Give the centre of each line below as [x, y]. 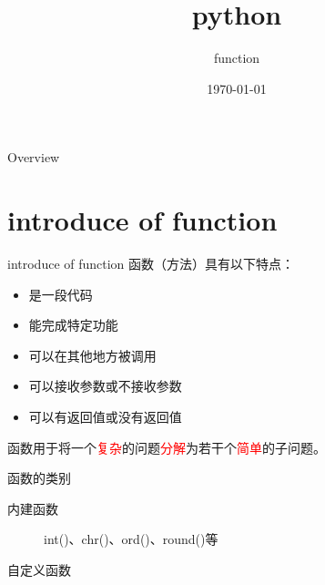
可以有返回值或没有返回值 [105, 416]
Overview [34, 157]
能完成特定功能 [73, 325]
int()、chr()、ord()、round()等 [131, 539]
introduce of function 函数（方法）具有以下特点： [151, 264]
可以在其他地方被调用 [92, 355]
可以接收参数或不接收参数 [105, 386]
